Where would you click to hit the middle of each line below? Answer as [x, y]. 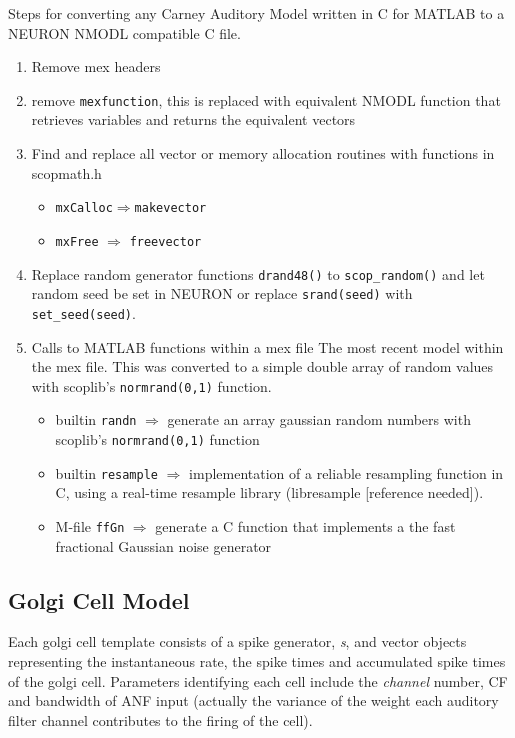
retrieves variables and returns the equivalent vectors [193, 119]
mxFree [77, 241]
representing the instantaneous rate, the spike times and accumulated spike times [257, 660]
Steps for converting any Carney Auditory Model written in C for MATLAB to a [256, 13]
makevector [170, 208]
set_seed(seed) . [83, 312]
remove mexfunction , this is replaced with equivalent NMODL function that [266, 99]
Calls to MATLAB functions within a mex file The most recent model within [267, 346]
